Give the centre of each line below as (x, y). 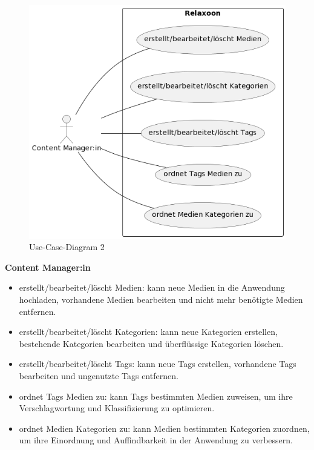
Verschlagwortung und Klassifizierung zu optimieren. (117, 408)
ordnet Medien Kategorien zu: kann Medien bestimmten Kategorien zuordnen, (164, 428)
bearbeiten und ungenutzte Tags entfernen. (99, 375)
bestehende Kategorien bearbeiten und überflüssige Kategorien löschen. (151, 343)
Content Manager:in (48, 267)
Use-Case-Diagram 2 (67, 247)
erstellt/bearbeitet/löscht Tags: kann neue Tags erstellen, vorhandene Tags (158, 364)
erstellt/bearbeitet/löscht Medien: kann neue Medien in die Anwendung (152, 287)
